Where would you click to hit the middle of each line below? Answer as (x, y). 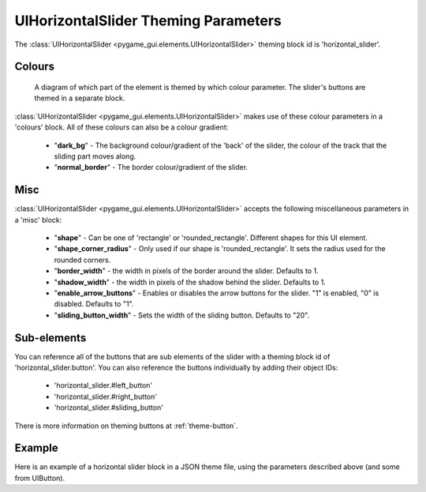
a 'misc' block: (38, 220)
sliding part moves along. (95, 156)
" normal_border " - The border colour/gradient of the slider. (151, 167)
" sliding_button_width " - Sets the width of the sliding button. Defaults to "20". (182, 315)
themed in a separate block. (80, 98)
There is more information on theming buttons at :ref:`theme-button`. (126, 426)
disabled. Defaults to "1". (94, 304)
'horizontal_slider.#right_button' (106, 396)
